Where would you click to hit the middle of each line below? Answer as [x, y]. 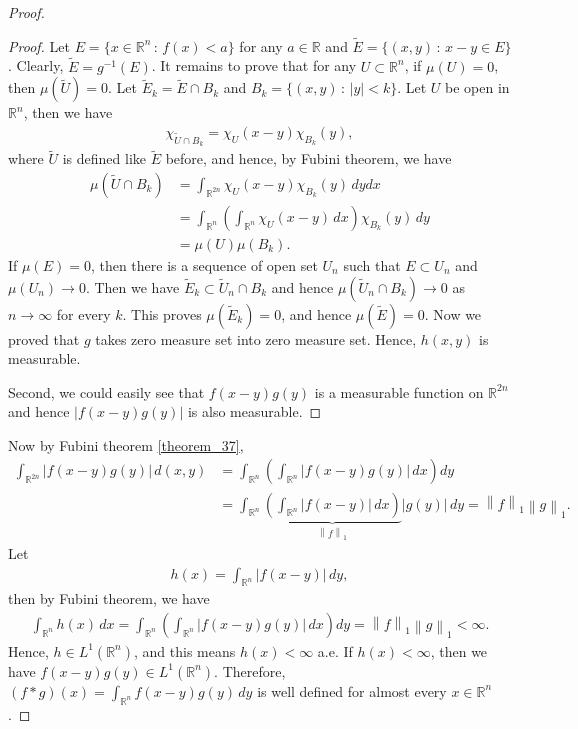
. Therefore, [250, 670]
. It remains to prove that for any [254, 65]
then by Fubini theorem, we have [109, 598]
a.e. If [335, 650]
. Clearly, [36, 65]
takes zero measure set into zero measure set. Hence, [256, 338]
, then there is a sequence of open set [204, 264]
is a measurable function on [399, 391]
